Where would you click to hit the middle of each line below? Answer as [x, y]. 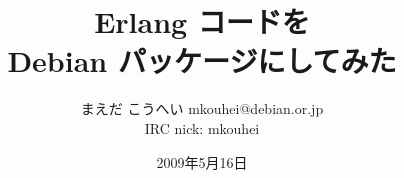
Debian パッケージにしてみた [202, 60]
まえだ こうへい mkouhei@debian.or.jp [202, 108]
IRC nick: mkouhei [202, 127]
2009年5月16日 [202, 161]
